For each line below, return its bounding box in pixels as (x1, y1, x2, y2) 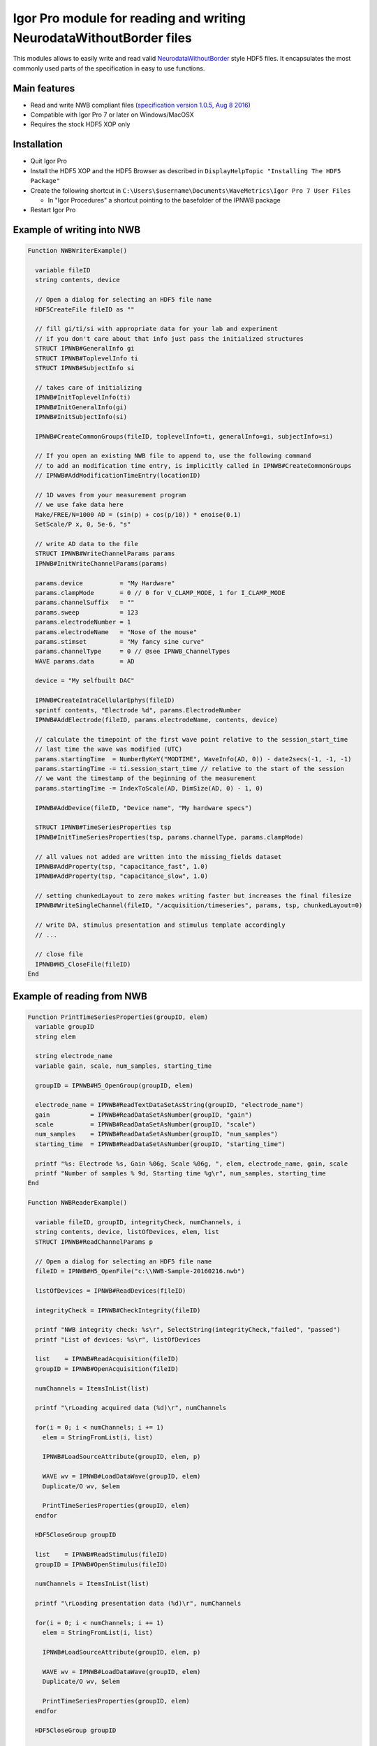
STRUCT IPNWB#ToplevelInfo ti (35, 354, 139, 362)
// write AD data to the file (35, 540, 139, 548)
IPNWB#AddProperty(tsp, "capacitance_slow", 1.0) (35, 872, 209, 880)
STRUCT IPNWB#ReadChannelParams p (35, 1238, 154, 1246)
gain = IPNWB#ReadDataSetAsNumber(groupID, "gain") (35, 1110, 253, 1119)
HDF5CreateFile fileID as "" (35, 305, 135, 314)
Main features (13, 82, 75, 94)
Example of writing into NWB (13, 224, 141, 236)
